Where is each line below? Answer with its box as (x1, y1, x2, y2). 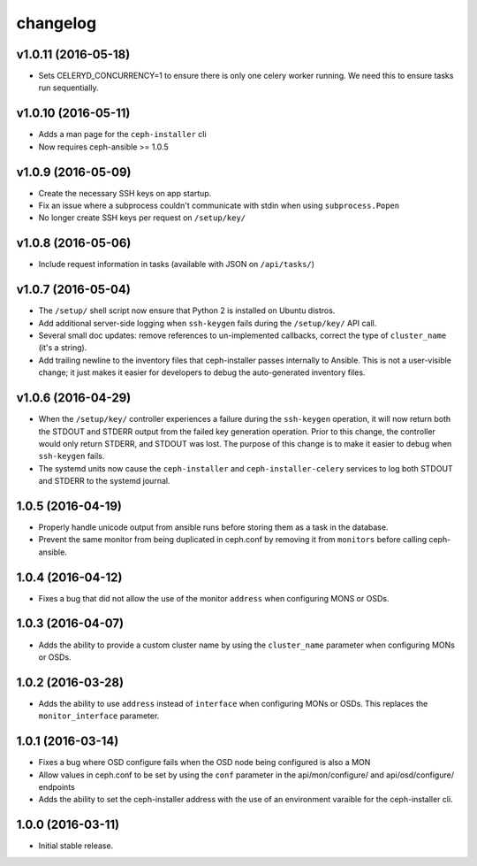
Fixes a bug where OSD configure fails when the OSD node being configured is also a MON (38, 757, 371, 768)
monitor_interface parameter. (38, 710, 160, 721)
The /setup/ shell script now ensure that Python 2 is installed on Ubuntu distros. (38, 305, 336, 316)
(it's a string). (38, 342, 87, 353)
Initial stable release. (38, 840, 114, 851)
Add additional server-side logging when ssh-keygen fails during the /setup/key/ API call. (38, 318, 377, 328)
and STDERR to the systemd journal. (38, 476, 170, 487)
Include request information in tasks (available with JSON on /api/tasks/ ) (38, 259, 315, 270)
